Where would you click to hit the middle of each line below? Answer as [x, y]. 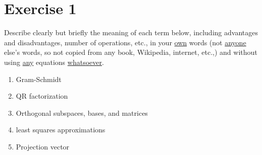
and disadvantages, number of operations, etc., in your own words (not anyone [125, 42]
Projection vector [43, 146]
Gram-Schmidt [39, 79]
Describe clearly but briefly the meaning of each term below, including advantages [131, 32]
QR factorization [42, 96]
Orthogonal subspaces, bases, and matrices [82, 112]
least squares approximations [61, 130]
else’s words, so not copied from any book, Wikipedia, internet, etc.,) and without [131, 52]
